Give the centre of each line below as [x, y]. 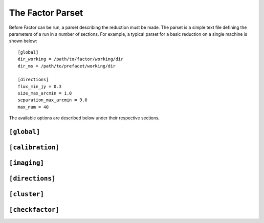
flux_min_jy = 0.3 [40, 86]
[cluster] [26, 194]
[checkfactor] [34, 210]
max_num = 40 [33, 107]
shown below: [23, 41]
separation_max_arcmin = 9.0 [53, 100]
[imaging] [26, 163]
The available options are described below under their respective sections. [84, 118]
